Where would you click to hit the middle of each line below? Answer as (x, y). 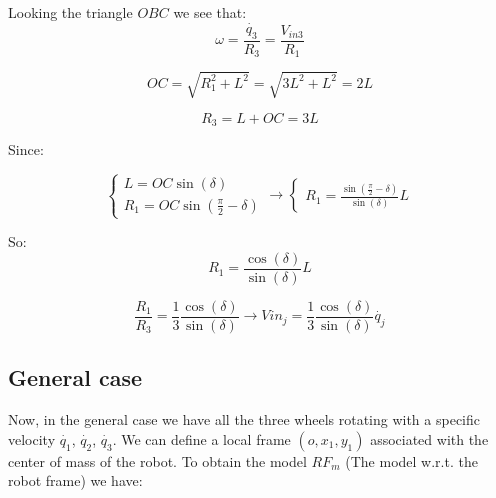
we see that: (210, 12)
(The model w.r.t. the (411, 460)
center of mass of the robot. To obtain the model (157, 460)
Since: (26, 149)
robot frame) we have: (75, 480)
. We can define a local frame (201, 438)
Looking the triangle (70, 12)
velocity (32, 438)
